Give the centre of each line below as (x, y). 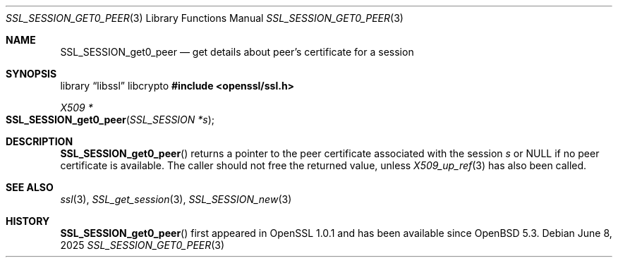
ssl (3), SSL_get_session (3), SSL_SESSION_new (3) (176, 199)
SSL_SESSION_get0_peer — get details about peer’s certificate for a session (237, 52)
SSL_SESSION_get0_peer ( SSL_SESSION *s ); (110, 120)
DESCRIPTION (40, 141)
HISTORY (28, 221)
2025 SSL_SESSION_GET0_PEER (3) (143, 245)
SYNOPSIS (31, 74)
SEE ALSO (30, 187)
